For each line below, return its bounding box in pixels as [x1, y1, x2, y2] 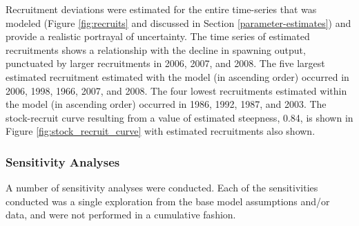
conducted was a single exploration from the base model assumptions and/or [6, 194, 330, 208]
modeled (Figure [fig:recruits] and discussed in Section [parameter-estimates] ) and [6, 15, 351, 30]
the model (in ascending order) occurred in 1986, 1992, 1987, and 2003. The [6, 97, 327, 111]
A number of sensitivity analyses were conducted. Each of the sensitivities [6, 180, 318, 195]
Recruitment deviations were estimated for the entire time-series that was [6, 2, 317, 16]
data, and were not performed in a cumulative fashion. [6, 207, 236, 222]
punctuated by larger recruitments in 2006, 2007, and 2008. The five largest [6, 56, 325, 70]
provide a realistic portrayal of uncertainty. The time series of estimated [6, 29, 310, 44]
